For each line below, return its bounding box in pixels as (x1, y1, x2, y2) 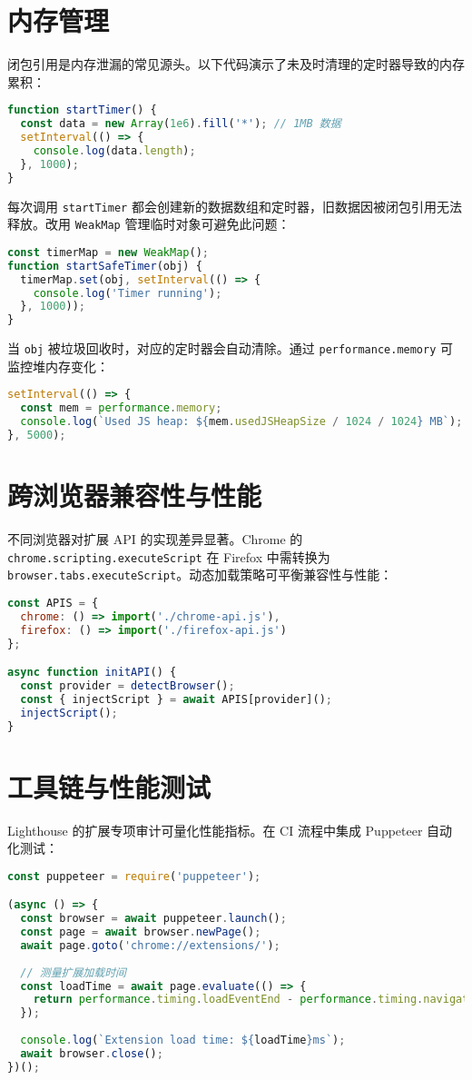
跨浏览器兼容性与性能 (7, 477, 262, 514)
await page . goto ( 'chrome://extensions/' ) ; (20, 938, 280, 952)
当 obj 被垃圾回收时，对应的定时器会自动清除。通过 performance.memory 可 (7, 339, 454, 358)
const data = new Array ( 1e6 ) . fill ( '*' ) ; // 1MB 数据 (20, 117, 341, 131)
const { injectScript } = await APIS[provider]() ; (20, 692, 332, 706)
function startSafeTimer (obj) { (7, 259, 202, 272)
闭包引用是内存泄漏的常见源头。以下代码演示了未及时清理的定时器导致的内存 (7, 54, 465, 74)
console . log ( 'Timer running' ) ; (33, 286, 222, 300)
